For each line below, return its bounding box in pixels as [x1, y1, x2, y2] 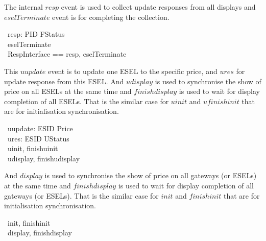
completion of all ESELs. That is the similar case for [4, 95, 169, 106]
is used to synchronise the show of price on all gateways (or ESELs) [44, 170, 257, 181]
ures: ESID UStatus [7, 133, 69, 143]
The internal [4, 2, 43, 12]
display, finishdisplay [7, 227, 72, 238]
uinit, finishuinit [7, 143, 58, 154]
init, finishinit [7, 217, 51, 228]
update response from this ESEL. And [4, 76, 124, 86]
